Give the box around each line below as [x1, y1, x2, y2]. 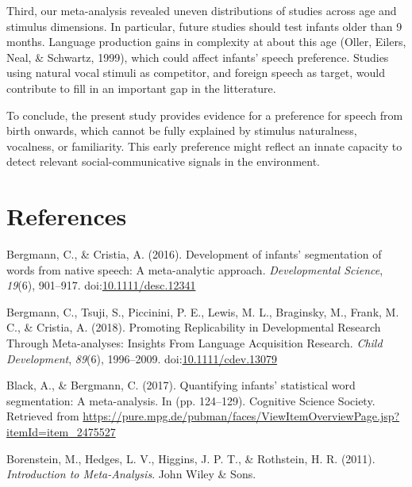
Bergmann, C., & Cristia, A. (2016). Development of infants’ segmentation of [6, 246, 382, 263]
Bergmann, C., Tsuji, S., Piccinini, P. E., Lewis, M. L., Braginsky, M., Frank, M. [6, 303, 399, 320]
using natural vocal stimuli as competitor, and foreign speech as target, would [6, 64, 385, 81]
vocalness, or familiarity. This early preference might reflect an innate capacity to [6, 137, 402, 154]
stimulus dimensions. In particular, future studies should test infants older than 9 [6, 17, 402, 34]
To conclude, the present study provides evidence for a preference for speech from [6, 106, 403, 123]
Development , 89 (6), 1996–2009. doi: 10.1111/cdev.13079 [6, 350, 278, 366]
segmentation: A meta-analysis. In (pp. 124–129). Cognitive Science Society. [6, 392, 375, 408]
